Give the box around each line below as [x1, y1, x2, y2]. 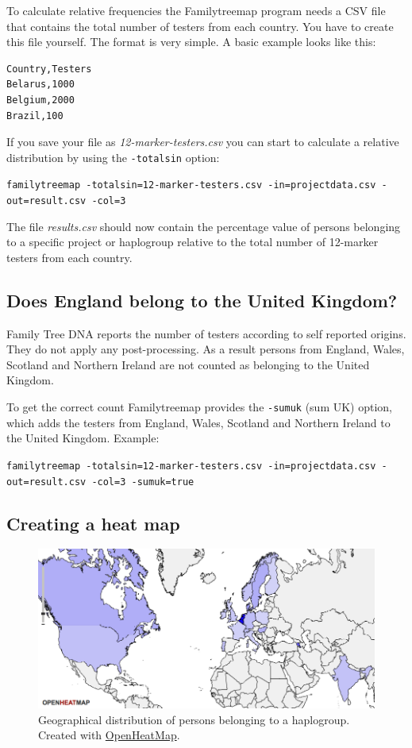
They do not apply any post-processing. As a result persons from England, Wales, [6, 341, 405, 357]
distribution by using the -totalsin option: [6, 148, 220, 165]
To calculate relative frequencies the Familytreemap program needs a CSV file [6, 2, 386, 18]
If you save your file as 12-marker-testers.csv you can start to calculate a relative [6, 133, 399, 150]
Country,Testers [6, 63, 92, 75]
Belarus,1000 [6, 79, 75, 91]
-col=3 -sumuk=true [91, 476, 194, 488]
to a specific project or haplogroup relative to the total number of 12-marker [6, 233, 379, 250]
